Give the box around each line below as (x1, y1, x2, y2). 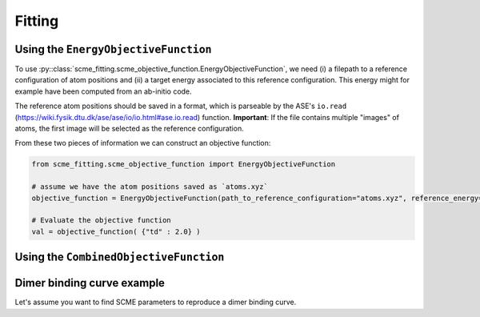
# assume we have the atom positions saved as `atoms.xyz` (31, 183, 268, 191)
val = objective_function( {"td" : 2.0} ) (31, 227, 201, 236)
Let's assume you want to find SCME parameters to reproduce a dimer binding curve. (14, 297, 297, 307)
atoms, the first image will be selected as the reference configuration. (14, 124, 244, 134)
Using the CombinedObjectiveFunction (14, 251, 225, 264)
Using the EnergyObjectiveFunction (14, 42, 212, 56)
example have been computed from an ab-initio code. (14, 86, 192, 96)
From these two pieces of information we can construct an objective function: (14, 138, 271, 148)
